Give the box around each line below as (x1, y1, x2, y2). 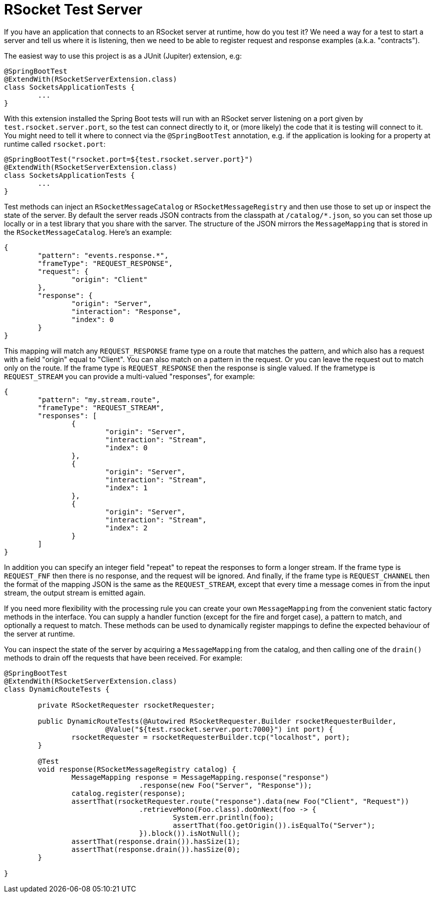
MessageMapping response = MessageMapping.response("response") (71, 773, 329, 781)
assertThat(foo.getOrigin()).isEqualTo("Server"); (173, 821, 375, 829)
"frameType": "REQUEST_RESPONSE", (38, 259, 173, 267)
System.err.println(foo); (173, 813, 274, 821)
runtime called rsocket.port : (4, 139, 106, 148)
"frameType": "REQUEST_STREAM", (38, 403, 165, 412)
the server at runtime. (4, 629, 75, 638)
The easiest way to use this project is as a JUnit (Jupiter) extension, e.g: (4, 51, 242, 60)
